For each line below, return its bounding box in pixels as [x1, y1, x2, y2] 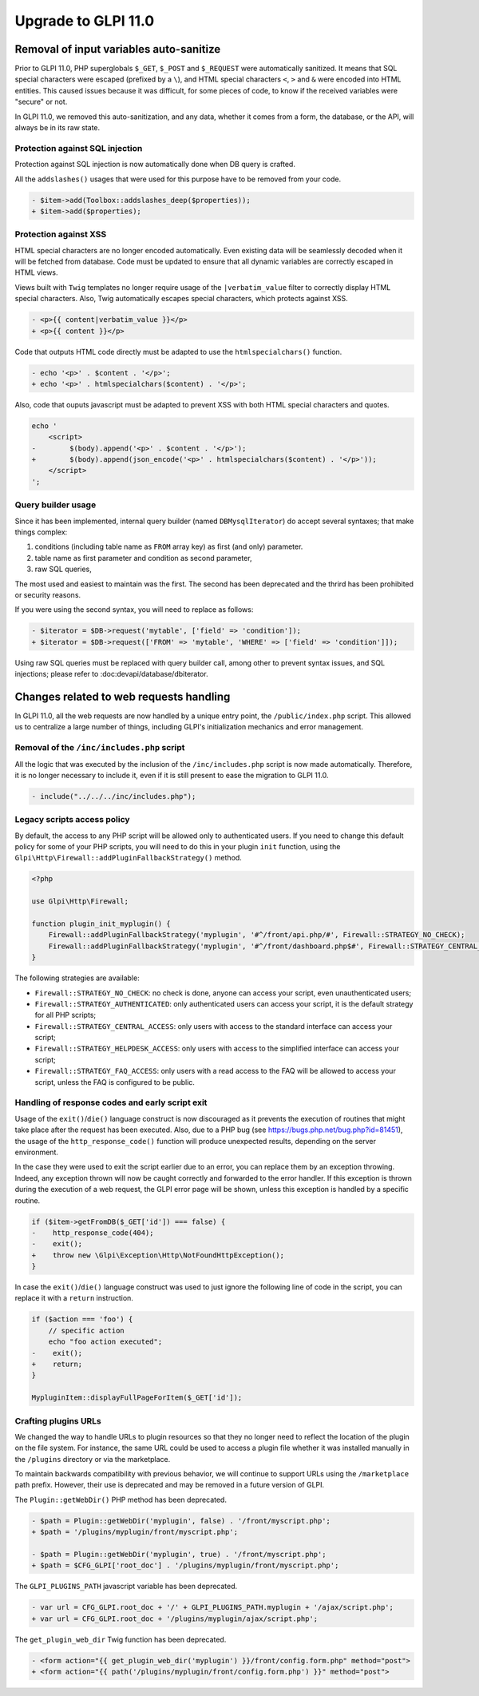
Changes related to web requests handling [14, 689, 231, 703]
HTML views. [14, 268, 58, 277]
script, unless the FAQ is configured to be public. [34, 1077, 196, 1086]
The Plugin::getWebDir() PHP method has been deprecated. [14, 1495, 228, 1504]
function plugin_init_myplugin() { [31, 919, 171, 928]
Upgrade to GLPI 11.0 [14, 12, 155, 30]
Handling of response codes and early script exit [14, 1097, 208, 1108]
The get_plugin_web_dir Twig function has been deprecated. [14, 1634, 227, 1644]
